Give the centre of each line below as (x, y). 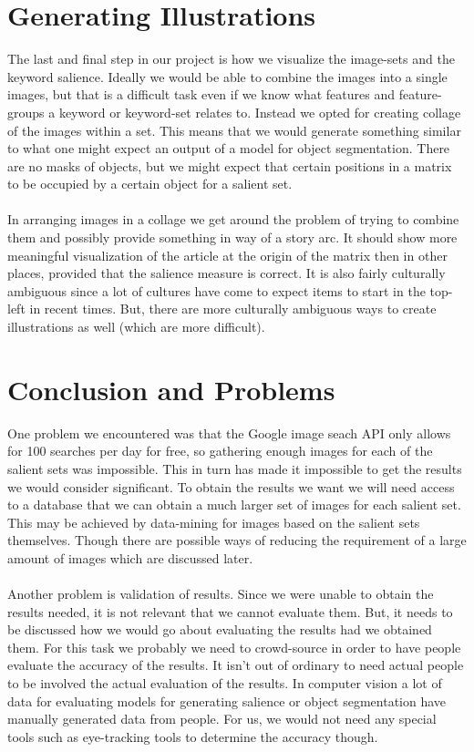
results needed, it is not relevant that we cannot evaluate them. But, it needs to (230, 611)
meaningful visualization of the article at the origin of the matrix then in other (227, 255)
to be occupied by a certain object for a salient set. (150, 184)
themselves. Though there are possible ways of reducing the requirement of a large (237, 540)
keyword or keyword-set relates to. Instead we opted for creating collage (260, 112)
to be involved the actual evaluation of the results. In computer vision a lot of (225, 683)
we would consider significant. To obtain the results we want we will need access (231, 486)
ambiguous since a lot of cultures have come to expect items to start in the (216, 290)
